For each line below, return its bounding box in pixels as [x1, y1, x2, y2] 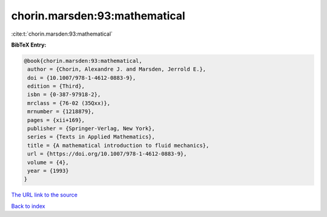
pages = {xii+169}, [27, 117, 85, 123]
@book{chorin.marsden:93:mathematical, [24, 57, 142, 64]
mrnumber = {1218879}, [27, 108, 95, 115]
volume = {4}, [27, 159, 69, 166]
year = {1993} [27, 167, 69, 174]
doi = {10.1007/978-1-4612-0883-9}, [27, 74, 136, 81]
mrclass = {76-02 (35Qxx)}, [27, 100, 111, 106]
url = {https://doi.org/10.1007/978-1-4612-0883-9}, [27, 151, 187, 157]
